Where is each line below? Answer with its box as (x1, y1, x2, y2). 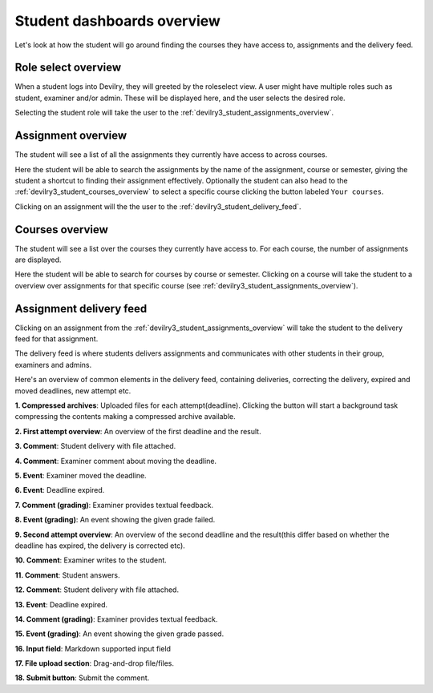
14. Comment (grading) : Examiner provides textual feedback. (14, 614, 218, 624)
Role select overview (14, 61, 122, 75)
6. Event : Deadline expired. (14, 486, 105, 495)
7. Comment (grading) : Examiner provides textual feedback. (14, 500, 214, 510)
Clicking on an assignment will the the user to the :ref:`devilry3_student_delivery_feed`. (14, 201, 301, 212)
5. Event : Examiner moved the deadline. (14, 470, 148, 480)
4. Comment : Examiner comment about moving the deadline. (14, 456, 216, 465)
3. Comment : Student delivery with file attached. (14, 441, 176, 451)
